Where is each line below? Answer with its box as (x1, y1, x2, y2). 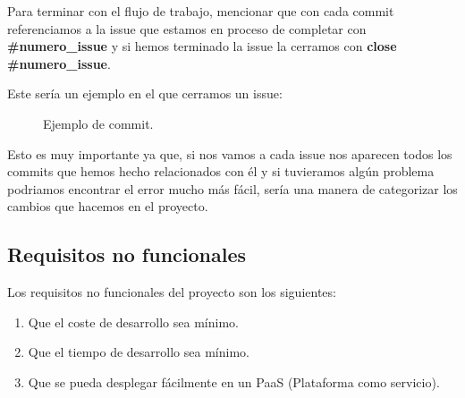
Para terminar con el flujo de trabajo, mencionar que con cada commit (7, 2, 394, 20)
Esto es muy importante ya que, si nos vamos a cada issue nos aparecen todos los (7, 144, 452, 163)
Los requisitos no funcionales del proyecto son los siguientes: (7, 283, 336, 301)
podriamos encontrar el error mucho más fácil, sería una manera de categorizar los (7, 179, 458, 198)
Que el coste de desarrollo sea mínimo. (28, 312, 239, 331)
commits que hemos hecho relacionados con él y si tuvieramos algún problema (7, 162, 435, 181)
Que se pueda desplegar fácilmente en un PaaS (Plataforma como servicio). (28, 372, 440, 391)
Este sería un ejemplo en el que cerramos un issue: (7, 84, 283, 103)
